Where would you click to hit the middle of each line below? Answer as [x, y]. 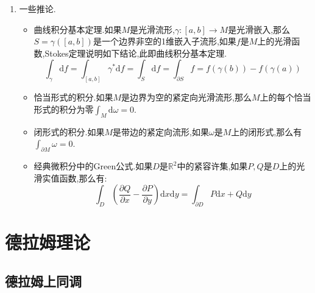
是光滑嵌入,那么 [259, 29]
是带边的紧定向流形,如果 [161, 131]
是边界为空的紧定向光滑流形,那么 [186, 97]
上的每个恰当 [285, 97]
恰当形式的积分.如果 [73, 97]
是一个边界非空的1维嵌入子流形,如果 [165, 41]
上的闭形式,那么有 [267, 131]
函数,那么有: [83, 178]
